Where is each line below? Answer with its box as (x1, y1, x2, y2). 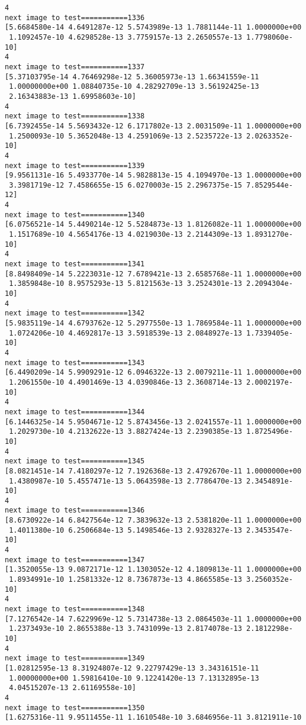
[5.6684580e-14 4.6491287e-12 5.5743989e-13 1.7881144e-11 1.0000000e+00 (5, 23, 302, 32)
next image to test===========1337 (5, 62, 145, 71)
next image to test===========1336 (5, 13, 145, 22)
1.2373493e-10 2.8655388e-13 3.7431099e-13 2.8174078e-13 (9, 624, 242, 633)
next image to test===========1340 (5, 210, 145, 219)
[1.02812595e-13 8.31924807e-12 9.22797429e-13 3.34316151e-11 (5, 663, 259, 672)
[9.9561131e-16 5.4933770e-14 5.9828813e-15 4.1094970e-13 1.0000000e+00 (5, 171, 302, 180)
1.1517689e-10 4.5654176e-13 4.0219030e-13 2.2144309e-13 (9, 230, 242, 239)
